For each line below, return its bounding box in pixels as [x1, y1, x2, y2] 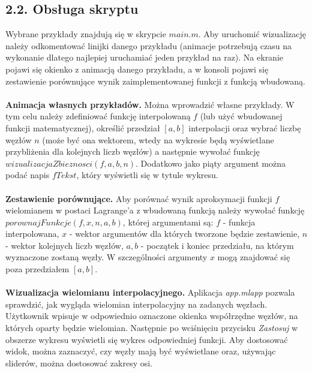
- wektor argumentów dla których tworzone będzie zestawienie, [69, 227, 300, 240]
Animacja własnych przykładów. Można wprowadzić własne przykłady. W [5, 98, 295, 110]
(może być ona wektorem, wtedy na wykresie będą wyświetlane [42, 133, 274, 146]
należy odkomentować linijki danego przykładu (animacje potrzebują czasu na [5, 39, 292, 52]
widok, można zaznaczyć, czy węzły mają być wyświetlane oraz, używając [5, 345, 276, 357]
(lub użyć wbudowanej [200, 110, 283, 122]
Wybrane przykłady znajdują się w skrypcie [5, 28, 166, 40]
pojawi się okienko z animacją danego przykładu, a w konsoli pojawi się [5, 62, 269, 75]
